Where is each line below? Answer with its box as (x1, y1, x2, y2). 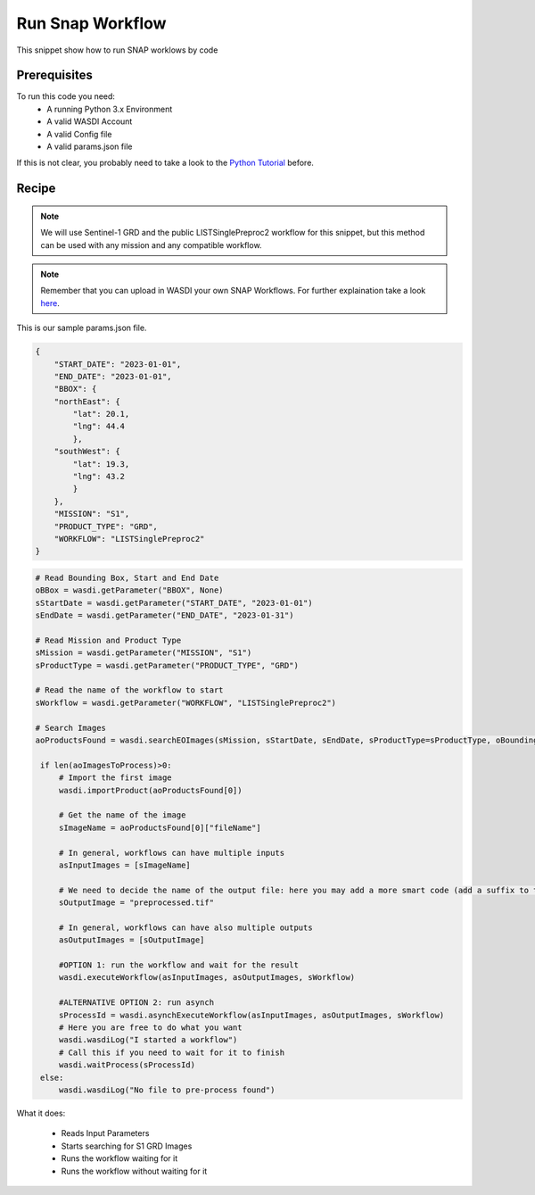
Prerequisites (16, 68, 93, 83)
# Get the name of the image (58, 810, 186, 820)
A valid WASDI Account (46, 116, 133, 127)
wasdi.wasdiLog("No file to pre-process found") (58, 1084, 276, 1095)
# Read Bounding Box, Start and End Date (35, 572, 219, 583)
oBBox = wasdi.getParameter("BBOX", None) (35, 585, 224, 595)
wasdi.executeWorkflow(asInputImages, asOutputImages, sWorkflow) (58, 973, 356, 983)
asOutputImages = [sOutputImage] (58, 935, 205, 945)
